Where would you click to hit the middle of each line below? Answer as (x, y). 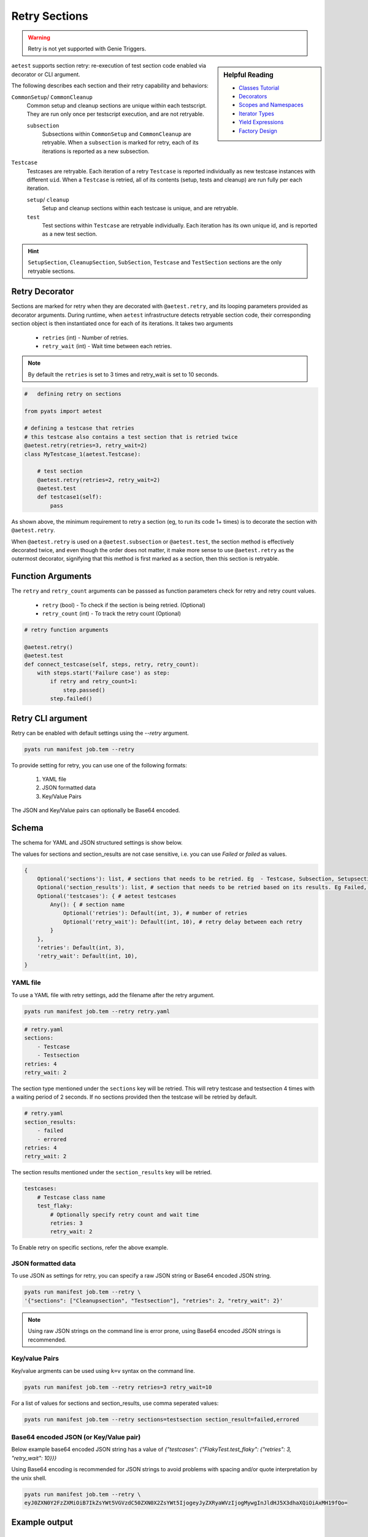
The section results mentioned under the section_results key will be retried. (112, 1172)
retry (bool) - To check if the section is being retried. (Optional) (124, 605)
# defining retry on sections (73, 394)
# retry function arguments (66, 630)
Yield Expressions (261, 122)
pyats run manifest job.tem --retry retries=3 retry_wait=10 (118, 1387)
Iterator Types (256, 113)
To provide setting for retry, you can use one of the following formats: (99, 765)
